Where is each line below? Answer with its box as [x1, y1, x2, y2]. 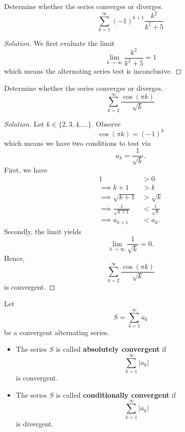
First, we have [4, 164, 48, 175]
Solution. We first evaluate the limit [4, 37, 115, 48]
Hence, [4, 252, 25, 263]
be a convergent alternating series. [4, 327, 110, 337]
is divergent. [16, 418, 54, 428]
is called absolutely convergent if [56, 344, 166, 354]
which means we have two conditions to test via [4, 137, 151, 148]
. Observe [91, 118, 121, 129]
